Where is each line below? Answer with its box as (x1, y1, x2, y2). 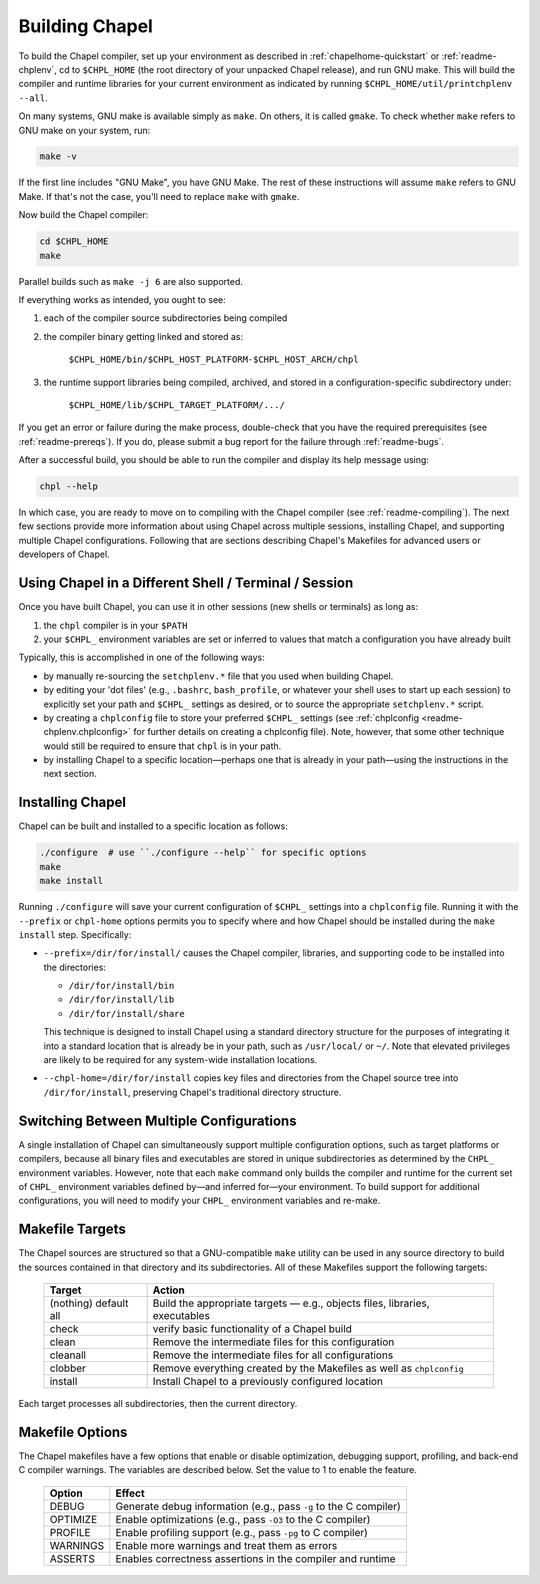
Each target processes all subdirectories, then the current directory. (18, 1397, 298, 1409)
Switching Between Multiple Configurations (18, 1112, 297, 1129)
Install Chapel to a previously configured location (152, 1374, 384, 1388)
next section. (43, 768, 97, 780)
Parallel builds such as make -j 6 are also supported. (18, 275, 244, 287)
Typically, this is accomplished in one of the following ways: (18, 651, 265, 664)
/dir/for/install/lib (68, 994, 175, 1005)
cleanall (49, 1348, 87, 1362)
